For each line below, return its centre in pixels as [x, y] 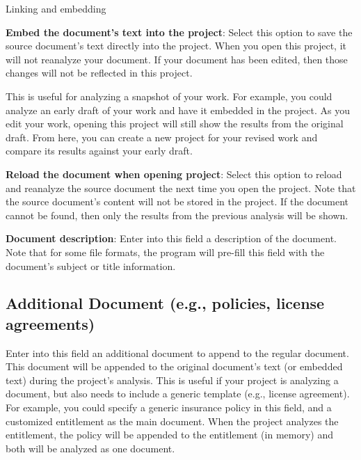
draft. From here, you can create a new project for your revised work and [162, 137]
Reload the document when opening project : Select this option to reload [174, 174]
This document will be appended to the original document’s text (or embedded [174, 366]
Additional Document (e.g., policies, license [165, 303]
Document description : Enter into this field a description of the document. [171, 238]
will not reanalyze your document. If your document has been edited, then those [177, 59]
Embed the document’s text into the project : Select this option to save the [179, 32]
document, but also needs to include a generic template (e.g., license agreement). [178, 394]
